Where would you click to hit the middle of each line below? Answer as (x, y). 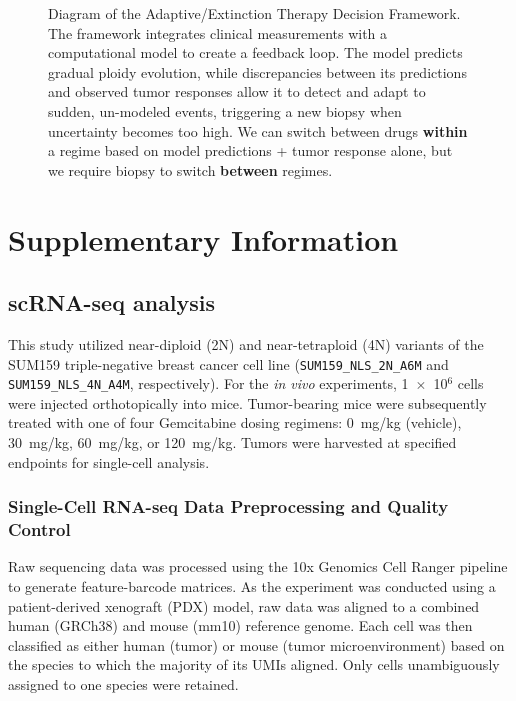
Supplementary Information (203, 238)
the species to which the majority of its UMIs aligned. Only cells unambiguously (254, 664)
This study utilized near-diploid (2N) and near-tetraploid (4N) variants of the (246, 343)
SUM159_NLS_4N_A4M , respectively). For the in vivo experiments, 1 (208, 383)
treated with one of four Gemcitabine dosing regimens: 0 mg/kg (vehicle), (235, 422)
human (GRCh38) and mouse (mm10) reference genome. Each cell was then (240, 625)
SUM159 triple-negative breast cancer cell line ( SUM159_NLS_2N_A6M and (228, 363)
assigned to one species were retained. (123, 683)
